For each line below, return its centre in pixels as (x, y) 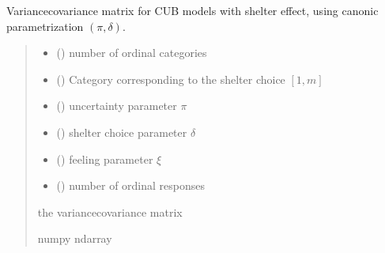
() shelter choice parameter (122, 132)
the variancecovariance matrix (110, 211)
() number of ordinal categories (132, 53)
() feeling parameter (105, 159)
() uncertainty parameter (117, 106)
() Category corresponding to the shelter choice (171, 79)
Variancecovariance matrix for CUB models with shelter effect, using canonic (192, 10)
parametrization (45, 26)
